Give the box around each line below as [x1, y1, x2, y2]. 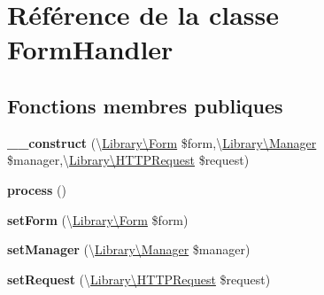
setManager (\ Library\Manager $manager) [7, 240, 251, 259]
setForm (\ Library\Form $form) [7, 210, 189, 229]
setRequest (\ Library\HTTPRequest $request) [7, 269, 271, 288]
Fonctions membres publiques [7, 91, 283, 119]
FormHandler [7, 31, 174, 67]
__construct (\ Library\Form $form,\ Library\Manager [7, 133, 317, 151]
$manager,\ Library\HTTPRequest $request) [7, 151, 250, 169]
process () [7, 180, 66, 198]
